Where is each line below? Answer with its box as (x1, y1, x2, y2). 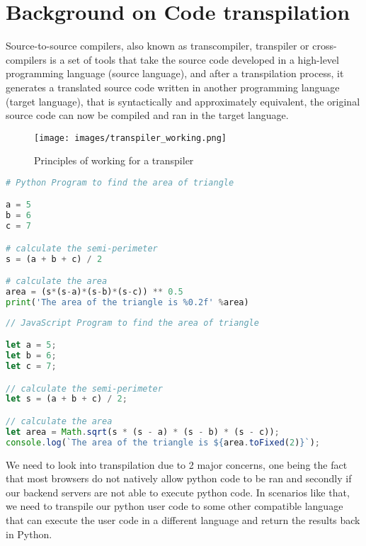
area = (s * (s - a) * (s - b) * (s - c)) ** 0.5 (6, 287, 183, 297)
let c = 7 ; (6, 361, 57, 372)
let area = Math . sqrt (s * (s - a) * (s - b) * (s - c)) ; (6, 426, 280, 437)
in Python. (6, 526, 52, 541)
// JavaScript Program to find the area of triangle (6, 317, 259, 328)
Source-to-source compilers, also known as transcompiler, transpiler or (6, 38, 309, 53)
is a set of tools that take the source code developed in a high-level (50, 52, 339, 67)
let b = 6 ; (6, 351, 57, 361)
